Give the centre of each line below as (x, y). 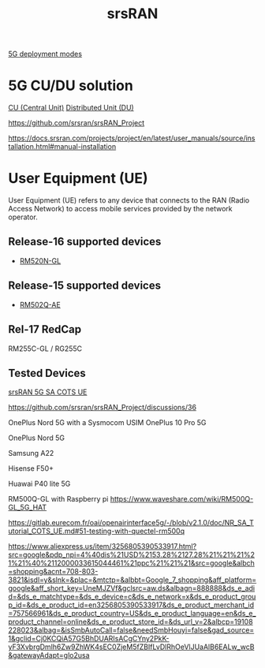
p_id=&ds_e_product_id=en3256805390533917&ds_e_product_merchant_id (131, 605)
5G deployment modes (45, 54)
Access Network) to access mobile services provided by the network (120, 209)
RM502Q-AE (40, 304)
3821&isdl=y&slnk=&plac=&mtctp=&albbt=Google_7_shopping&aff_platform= (132, 580)
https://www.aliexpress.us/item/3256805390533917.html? (103, 547)
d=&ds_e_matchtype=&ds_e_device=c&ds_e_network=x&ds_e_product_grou (132, 597)
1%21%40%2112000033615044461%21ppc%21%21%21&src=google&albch (131, 563)
